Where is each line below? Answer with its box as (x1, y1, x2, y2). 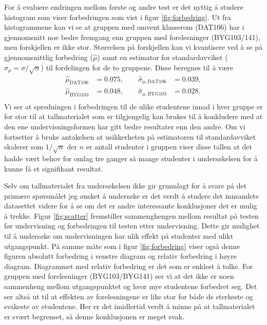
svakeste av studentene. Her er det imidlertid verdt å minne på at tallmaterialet (4, 301, 255, 312)
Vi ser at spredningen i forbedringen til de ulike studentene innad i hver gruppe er (4, 101, 263, 111)
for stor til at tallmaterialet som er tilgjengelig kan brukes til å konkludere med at (4, 111, 263, 122)
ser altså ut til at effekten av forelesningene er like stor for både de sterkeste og (4, 291, 253, 301)
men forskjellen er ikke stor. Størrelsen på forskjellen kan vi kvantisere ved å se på (4, 42, 263, 52)
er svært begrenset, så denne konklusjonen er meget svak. (4, 311, 184, 321)
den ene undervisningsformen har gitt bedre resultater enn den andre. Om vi (4, 121, 245, 131)
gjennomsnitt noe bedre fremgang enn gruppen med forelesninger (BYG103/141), (4, 31, 260, 42)
